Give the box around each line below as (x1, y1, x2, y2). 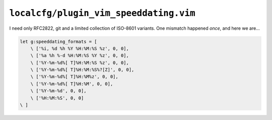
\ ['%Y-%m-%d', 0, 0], (30, 88, 87, 94)
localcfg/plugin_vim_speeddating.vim (9, 8, 196, 19)
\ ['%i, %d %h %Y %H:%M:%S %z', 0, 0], (30, 45, 129, 51)
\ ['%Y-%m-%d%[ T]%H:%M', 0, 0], (30, 81, 113, 87)
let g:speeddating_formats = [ (20, 38, 98, 44)
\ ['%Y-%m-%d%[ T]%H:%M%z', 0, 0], (30, 74, 118, 80)
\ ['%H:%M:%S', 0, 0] (30, 95, 84, 101)
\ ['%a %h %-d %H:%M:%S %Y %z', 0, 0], (30, 53, 129, 58)
